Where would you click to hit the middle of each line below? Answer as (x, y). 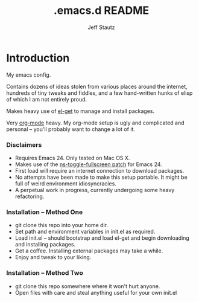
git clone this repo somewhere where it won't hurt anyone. (87, 286)
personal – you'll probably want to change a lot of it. (71, 129)
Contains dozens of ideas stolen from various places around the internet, (97, 86)
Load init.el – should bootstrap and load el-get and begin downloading (102, 238)
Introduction (38, 58)
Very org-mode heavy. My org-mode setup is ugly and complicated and (96, 123)
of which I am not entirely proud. (47, 99)
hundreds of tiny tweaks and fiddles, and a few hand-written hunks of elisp (99, 93)
